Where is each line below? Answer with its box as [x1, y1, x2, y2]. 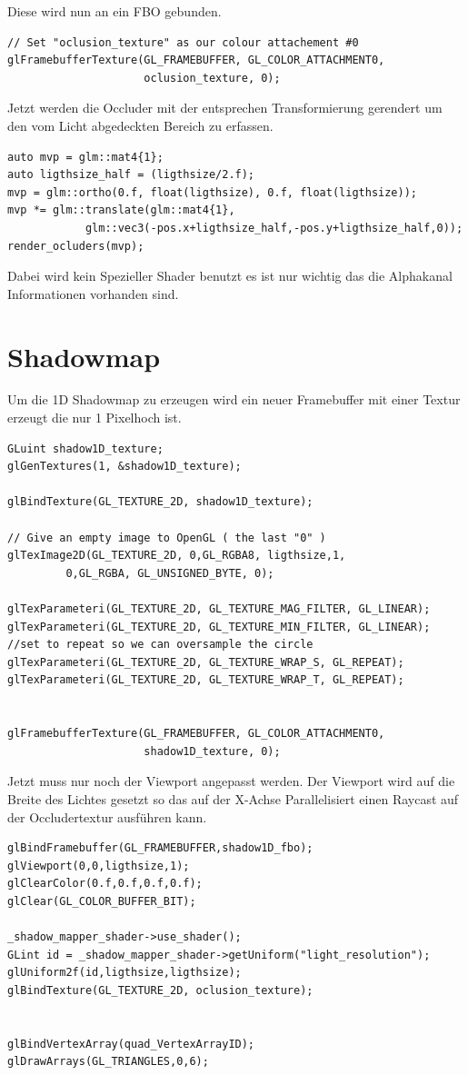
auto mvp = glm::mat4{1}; [7, 150, 164, 164]
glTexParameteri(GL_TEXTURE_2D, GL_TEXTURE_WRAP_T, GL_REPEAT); [7, 673, 404, 687]
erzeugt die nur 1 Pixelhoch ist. [7, 408, 182, 427]
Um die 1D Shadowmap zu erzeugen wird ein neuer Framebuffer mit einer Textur [7, 390, 461, 409]
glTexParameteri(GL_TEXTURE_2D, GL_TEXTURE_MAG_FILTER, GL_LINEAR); [7, 602, 431, 615]
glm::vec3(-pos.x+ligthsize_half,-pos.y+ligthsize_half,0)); [85, 221, 463, 234]
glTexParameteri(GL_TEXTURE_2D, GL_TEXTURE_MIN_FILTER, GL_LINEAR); [7, 620, 431, 633]
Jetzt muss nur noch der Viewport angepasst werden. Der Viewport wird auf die [7, 771, 455, 791]
